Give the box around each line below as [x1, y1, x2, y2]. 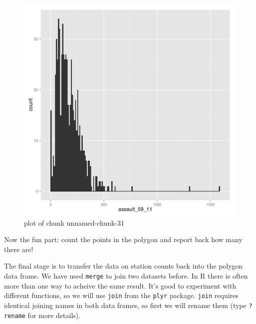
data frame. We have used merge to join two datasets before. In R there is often [4, 270, 248, 281]
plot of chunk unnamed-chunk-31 [24, 217, 125, 228]
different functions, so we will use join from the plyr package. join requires [4, 290, 239, 301]
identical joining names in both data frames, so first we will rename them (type [4, 300, 247, 310]
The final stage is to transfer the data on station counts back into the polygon [4, 261, 243, 271]
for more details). [27, 310, 81, 320]
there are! [4, 244, 33, 254]
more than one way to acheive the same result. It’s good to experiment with [4, 280, 237, 291]
